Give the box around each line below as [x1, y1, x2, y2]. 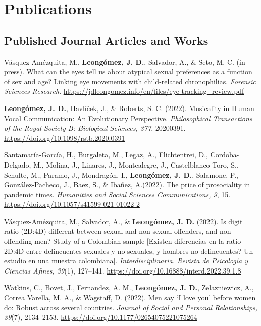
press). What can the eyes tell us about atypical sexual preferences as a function [4, 66, 252, 77]
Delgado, [4, 159, 31, 170]
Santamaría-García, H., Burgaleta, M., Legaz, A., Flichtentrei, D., [4, 149, 208, 160]
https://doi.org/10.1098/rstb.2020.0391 [4, 132, 125, 143]
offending [4, 236, 32, 246]
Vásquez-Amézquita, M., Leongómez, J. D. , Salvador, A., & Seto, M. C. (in [4, 56, 245, 67]
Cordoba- [210, 149, 239, 160]
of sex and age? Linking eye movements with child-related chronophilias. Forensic [4, 76, 256, 86]
